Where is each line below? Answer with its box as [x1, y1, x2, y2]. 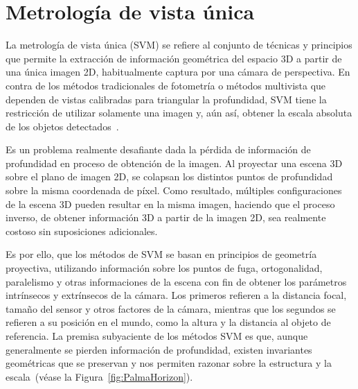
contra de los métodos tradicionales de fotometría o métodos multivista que [6, 78, 326, 92]
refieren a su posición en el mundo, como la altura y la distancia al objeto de [6, 315, 331, 329]
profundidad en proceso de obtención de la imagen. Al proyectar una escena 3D [6, 155, 343, 170]
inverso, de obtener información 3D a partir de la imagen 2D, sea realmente [6, 210, 326, 225]
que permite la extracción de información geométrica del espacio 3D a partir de [6, 51, 342, 65]
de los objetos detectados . [6, 119, 119, 133]
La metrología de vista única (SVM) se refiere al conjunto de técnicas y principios [6, 37, 352, 52]
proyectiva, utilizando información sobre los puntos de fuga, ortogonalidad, [6, 261, 323, 275]
